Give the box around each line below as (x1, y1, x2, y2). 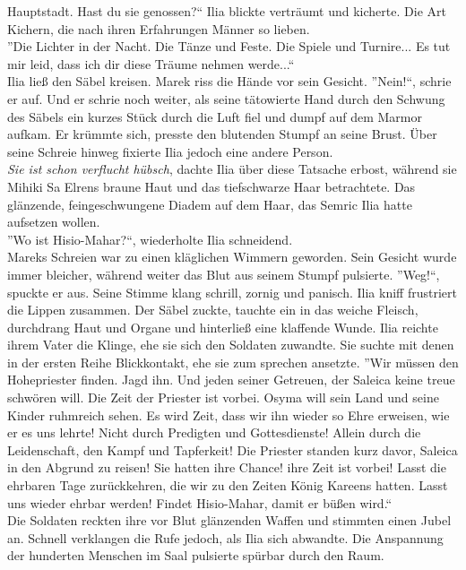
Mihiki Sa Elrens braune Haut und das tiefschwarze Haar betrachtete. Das (7, 177, 416, 195)
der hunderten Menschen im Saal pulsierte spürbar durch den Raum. (7, 546, 384, 565)
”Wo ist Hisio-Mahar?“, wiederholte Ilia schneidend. (7, 229, 293, 248)
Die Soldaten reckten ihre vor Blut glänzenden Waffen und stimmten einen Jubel (7, 511, 452, 530)
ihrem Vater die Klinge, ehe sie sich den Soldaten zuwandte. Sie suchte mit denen (7, 335, 454, 354)
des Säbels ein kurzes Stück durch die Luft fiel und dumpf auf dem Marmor (7, 107, 423, 125)
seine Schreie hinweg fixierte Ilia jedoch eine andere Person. (7, 142, 333, 160)
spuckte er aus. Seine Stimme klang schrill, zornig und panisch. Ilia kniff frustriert (7, 282, 457, 301)
